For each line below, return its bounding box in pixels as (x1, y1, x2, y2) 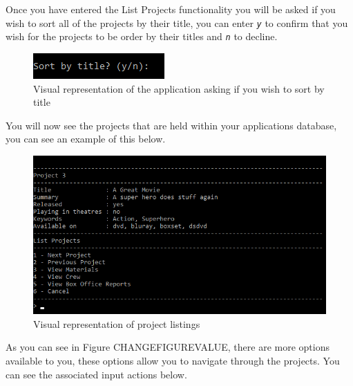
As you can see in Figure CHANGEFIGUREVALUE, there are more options (6, 340, 330, 354)
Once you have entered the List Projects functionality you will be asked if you (6, 2, 336, 16)
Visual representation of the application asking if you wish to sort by (33, 81, 325, 95)
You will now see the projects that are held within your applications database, (6, 118, 337, 132)
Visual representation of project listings (33, 316, 200, 331)
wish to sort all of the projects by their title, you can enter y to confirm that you (6, 15, 348, 30)
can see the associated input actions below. (6, 367, 187, 381)
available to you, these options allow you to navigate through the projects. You (6, 353, 340, 368)
